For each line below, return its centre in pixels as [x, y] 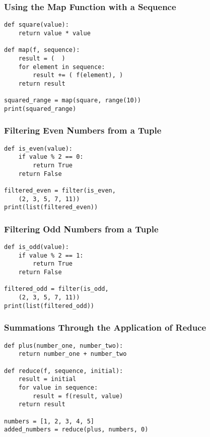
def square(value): [37, 25]
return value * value [54, 33]
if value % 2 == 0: [51, 157]
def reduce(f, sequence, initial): [64, 371]
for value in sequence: [58, 387]
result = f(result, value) [78, 396]
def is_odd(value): [37, 247]
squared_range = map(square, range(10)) [73, 101]
